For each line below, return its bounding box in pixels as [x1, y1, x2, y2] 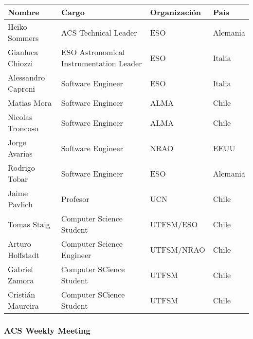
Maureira [8, 300, 39, 311]
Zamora [8, 275, 34, 286]
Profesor [61, 193, 90, 204]
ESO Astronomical [61, 46, 125, 58]
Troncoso [8, 122, 38, 134]
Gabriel [8, 263, 33, 275]
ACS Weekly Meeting [4, 324, 90, 336]
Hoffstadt [8, 249, 39, 260]
